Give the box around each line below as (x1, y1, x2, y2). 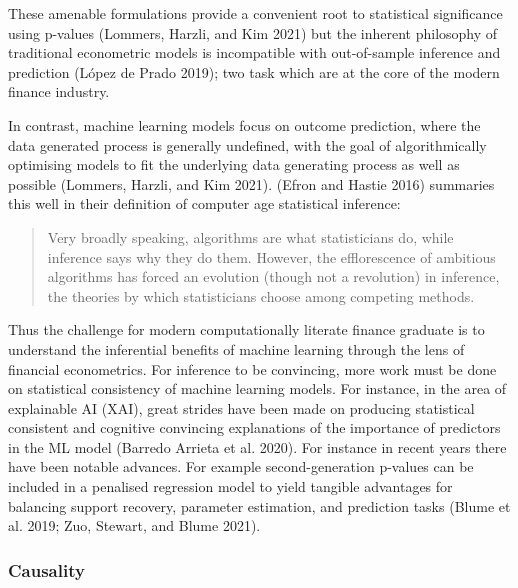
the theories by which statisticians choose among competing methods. (47, 285, 475, 306)
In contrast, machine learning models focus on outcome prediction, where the (8, 114, 481, 135)
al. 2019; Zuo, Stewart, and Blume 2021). (8, 515, 261, 536)
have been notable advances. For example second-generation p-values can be (8, 456, 474, 477)
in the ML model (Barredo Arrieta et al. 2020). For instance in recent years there (8, 436, 507, 457)
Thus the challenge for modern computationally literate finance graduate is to (8, 319, 485, 340)
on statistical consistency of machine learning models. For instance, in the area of (8, 378, 507, 399)
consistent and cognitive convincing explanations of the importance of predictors (8, 417, 501, 438)
